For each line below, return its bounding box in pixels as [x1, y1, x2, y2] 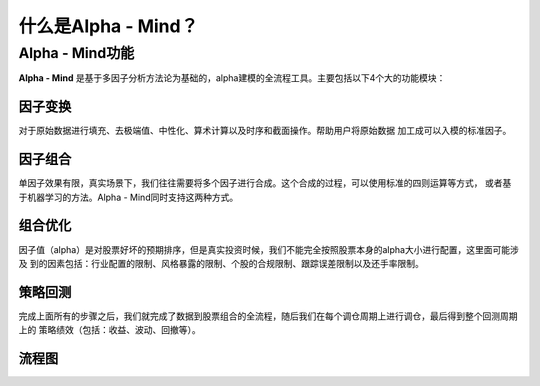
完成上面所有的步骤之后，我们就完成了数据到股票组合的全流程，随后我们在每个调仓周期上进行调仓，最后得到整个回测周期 [18, 310, 518, 322]
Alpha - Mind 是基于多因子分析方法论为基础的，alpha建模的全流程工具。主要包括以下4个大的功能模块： [18, 72, 446, 84]
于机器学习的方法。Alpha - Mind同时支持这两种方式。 [18, 191, 239, 203]
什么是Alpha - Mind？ [18, 15, 199, 37]
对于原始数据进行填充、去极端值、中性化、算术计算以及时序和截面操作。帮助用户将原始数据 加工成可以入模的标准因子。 [18, 125, 512, 137]
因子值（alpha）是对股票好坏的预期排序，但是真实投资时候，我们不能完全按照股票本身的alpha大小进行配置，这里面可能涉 [18, 243, 519, 255]
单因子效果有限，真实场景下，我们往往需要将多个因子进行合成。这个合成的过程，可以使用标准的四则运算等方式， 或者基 [18, 177, 512, 189]
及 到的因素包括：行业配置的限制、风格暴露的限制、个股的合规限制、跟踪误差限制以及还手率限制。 [18, 257, 424, 269]
